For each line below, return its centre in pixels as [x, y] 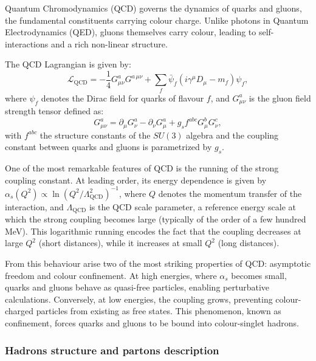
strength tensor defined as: [54, 111]
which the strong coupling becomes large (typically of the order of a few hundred [156, 219]
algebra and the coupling [232, 135]
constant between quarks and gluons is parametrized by [108, 147]
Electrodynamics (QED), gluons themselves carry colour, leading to [131, 32]
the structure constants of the [95, 135]
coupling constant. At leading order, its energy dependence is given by [136, 180]
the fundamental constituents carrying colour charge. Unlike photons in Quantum [157, 20]
